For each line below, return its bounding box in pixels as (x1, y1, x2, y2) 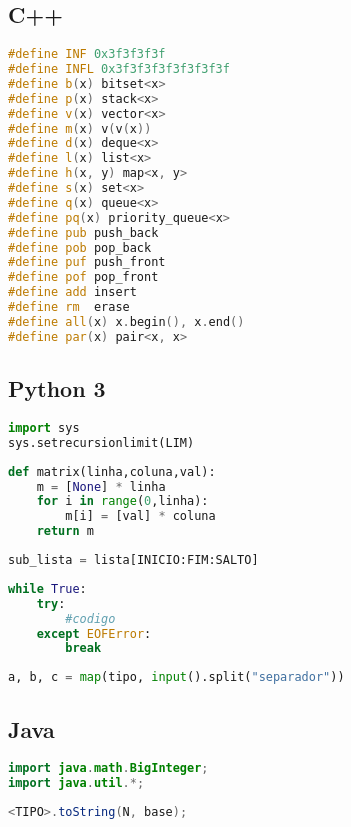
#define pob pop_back (8, 240, 152, 255)
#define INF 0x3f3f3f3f (8, 47, 166, 62)
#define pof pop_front (8, 270, 159, 285)
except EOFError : (36, 626, 152, 641)
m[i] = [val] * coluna (65, 509, 216, 524)
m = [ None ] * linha (36, 479, 166, 494)
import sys (8, 420, 80, 435)
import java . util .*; (8, 776, 145, 791)
